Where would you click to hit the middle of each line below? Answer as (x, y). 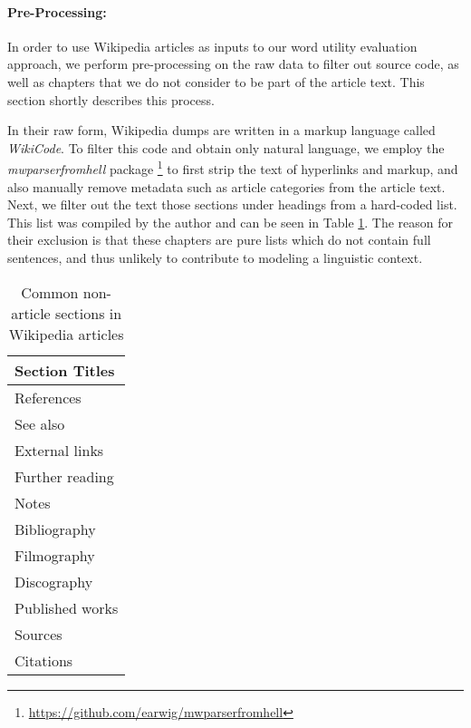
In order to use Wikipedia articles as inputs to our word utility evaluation (212, 46)
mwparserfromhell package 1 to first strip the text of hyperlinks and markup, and (233, 168)
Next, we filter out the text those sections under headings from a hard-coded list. (232, 204)
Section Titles (65, 370)
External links (59, 450)
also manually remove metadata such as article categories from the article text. (226, 186)
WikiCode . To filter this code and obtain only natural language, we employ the (226, 147)
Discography (54, 581)
